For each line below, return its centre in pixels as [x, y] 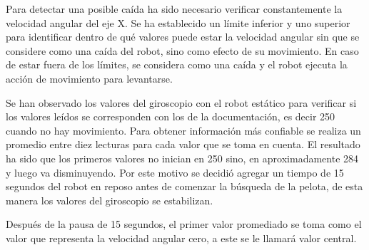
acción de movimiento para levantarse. [89, 78]
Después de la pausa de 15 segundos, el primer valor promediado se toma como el [184, 224]
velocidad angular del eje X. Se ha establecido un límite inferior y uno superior [178, 22]
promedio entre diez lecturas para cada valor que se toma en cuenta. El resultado [183, 144]
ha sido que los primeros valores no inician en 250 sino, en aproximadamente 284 [182, 158]
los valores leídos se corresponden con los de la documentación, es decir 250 [171, 116]
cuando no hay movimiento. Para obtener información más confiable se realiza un [183, 130]
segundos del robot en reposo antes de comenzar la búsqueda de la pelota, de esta [184, 186]
